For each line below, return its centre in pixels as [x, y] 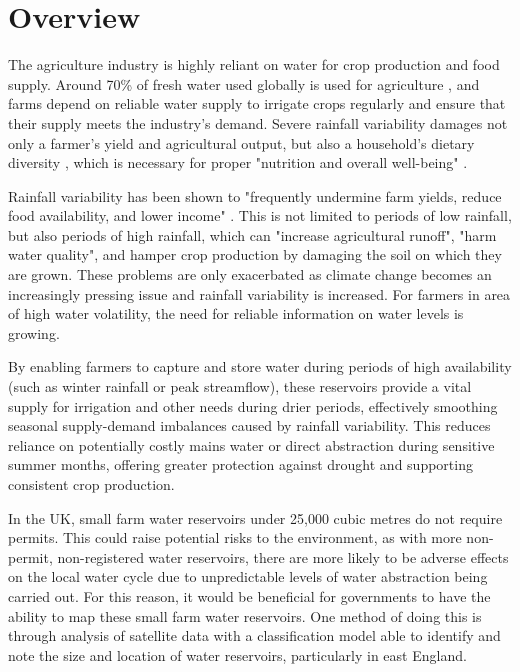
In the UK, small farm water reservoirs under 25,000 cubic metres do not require [255, 517]
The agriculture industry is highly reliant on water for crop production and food [254, 64]
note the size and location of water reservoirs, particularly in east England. [237, 654]
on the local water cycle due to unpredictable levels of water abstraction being [248, 576]
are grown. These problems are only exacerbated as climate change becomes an [250, 274]
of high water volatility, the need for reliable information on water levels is [236, 313]
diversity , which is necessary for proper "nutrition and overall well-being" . [238, 162]
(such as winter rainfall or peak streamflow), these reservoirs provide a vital [240, 386]
